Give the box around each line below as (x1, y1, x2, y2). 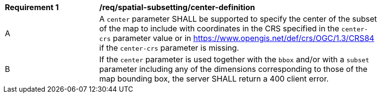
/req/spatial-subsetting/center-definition (99, 2, 255, 12)
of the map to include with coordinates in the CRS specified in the (99, 24, 340, 33)
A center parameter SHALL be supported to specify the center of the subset (99, 14, 377, 24)
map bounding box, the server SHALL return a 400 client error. (99, 74, 329, 83)
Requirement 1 (5, 2, 59, 12)
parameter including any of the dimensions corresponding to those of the (99, 64, 368, 74)
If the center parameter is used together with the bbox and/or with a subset (99, 55, 369, 64)
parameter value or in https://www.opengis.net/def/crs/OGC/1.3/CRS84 (112, 33, 375, 43)
